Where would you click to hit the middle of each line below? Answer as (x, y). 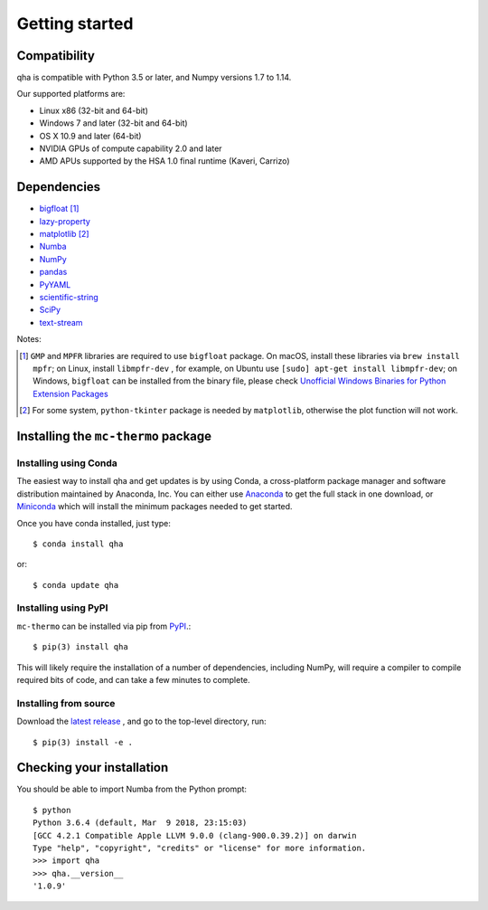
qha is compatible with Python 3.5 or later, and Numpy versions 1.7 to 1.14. (154, 78)
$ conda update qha (76, 585)
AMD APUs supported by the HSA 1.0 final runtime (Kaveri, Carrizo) (164, 161)
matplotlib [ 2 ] (64, 234)
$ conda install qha (78, 544)
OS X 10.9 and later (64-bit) (90, 136)
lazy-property (65, 221)
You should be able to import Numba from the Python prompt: (132, 789)
